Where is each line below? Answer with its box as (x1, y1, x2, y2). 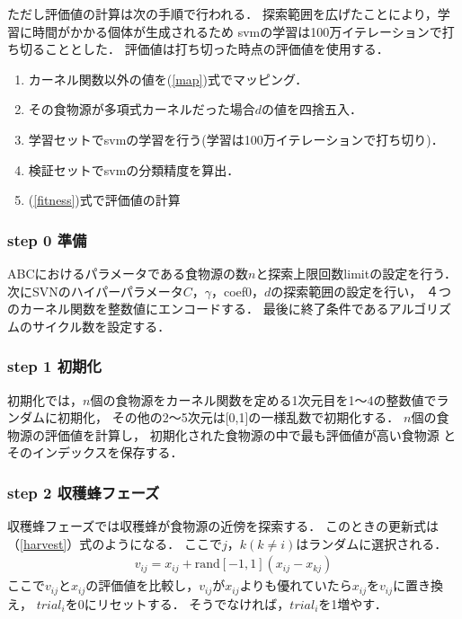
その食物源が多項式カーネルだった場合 (28, 100, 255, 119)
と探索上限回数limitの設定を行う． (255, 263, 458, 282)
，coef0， (210, 281, 265, 300)
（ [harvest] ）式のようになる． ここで (7, 534, 222, 553)
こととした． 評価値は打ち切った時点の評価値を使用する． (44, 40, 389, 58)
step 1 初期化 (7, 355, 102, 377)
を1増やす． (318, 594, 387, 613)
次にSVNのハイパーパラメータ (7, 281, 183, 300)
